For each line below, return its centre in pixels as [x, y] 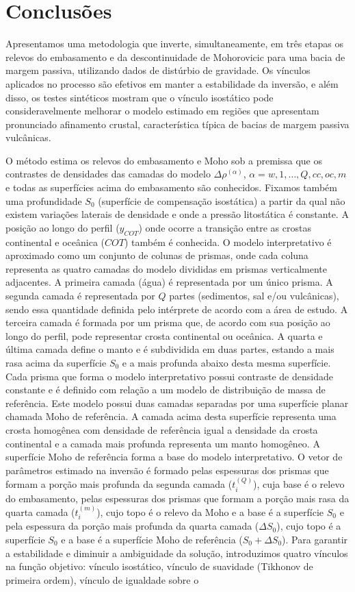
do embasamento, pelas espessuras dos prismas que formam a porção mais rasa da [177, 498]
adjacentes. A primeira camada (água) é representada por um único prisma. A [169, 282]
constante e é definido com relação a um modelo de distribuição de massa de [166, 390]
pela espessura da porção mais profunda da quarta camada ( [132, 526]
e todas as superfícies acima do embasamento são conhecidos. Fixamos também [171, 187]
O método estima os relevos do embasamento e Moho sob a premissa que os [164, 160]
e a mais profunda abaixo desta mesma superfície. [226, 362]
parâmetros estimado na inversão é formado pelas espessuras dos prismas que [167, 470]
